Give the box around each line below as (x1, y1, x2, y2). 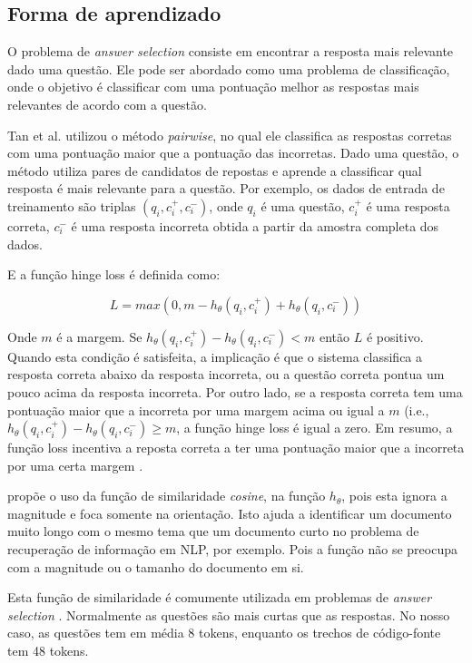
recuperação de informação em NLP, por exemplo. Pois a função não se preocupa (7, 540, 457, 559)
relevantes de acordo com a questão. (7, 94, 207, 113)
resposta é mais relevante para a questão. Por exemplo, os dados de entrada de (7, 179, 445, 198)
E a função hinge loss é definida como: (7, 265, 221, 284)
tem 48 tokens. (7, 641, 89, 660)
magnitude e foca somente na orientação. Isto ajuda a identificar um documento (7, 503, 452, 522)
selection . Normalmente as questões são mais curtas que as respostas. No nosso (7, 605, 450, 624)
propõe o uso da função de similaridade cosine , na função (7, 486, 326, 505)
